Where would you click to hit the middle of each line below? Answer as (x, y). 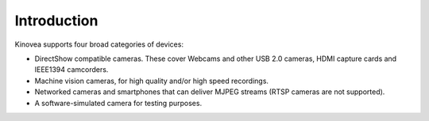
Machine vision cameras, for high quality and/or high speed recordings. (152, 81)
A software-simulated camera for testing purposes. (118, 103)
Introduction (56, 21)
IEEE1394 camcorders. (71, 70)
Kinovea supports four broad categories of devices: (99, 44)
